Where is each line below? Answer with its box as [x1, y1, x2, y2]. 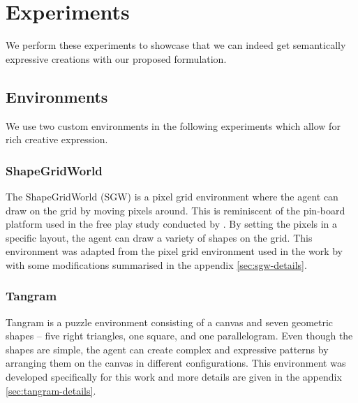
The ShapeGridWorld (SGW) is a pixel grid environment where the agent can [6, 189, 338, 203]
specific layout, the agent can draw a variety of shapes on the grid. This [6, 230, 313, 244]
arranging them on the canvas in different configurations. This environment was [6, 356, 346, 370]
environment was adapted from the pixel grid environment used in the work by [6, 244, 343, 258]
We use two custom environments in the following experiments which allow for [6, 118, 341, 133]
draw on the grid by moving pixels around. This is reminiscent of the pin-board [6, 203, 345, 217]
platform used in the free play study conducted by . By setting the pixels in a [6, 217, 338, 231]
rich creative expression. [6, 132, 108, 147]
